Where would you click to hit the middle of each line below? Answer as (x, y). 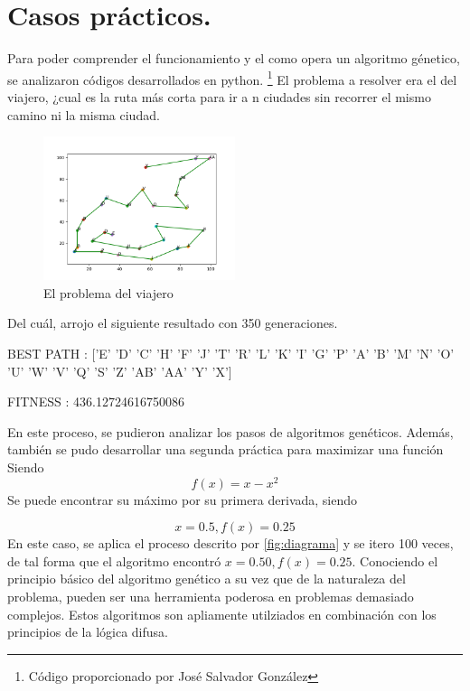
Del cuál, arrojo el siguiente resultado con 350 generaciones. (173, 323)
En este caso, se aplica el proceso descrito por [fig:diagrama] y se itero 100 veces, (230, 543)
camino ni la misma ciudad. (84, 114)
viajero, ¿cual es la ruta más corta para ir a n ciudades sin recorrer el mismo (219, 96)
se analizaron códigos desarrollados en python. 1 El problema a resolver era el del (232, 78)
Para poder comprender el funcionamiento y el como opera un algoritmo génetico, (234, 58)
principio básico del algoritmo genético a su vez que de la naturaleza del (207, 579)
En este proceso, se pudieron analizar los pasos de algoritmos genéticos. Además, (230, 431)
